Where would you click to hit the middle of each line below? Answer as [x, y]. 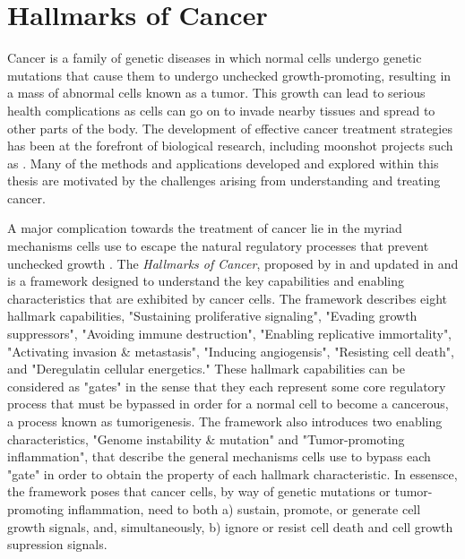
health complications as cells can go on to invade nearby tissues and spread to [221, 110]
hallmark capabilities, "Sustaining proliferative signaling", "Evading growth [212, 316]
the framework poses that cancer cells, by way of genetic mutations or [199, 491]
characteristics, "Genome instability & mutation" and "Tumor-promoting [206, 439]
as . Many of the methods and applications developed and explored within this [223, 163]
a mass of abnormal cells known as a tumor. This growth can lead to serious [216, 93]
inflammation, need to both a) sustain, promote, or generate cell [244, 508]
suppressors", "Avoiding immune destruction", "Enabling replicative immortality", [230, 334]
